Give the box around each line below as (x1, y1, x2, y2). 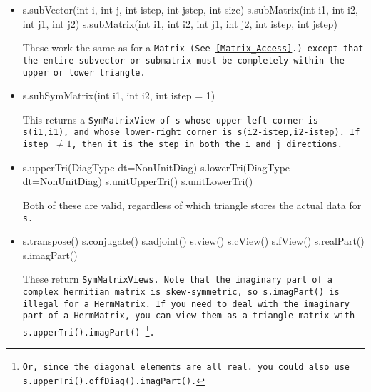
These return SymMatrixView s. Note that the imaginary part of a (22, 271, 332, 286)
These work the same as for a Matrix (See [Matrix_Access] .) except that (22, 40, 364, 55)
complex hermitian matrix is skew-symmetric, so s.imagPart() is (22, 287, 340, 297)
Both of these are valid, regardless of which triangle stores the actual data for (22, 197, 362, 212)
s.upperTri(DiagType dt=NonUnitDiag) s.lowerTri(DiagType (22, 159, 290, 174)
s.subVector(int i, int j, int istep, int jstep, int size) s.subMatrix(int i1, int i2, (22, 2, 358, 16)
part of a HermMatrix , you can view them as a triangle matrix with (22, 311, 355, 321)
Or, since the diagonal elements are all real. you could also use (22, 362, 350, 373)
